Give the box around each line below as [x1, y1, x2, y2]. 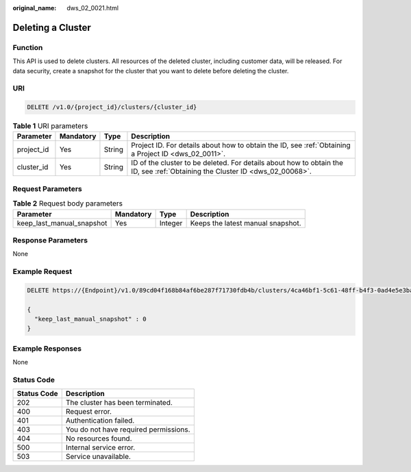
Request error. [65, 407, 112, 417]
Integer [159, 218, 183, 227]
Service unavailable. [65, 452, 132, 462]
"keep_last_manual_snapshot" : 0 [34, 315, 147, 323]
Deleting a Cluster [12, 21, 92, 34]
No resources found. [65, 434, 133, 443]
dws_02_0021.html [66, 4, 119, 12]
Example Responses [12, 343, 82, 353]
